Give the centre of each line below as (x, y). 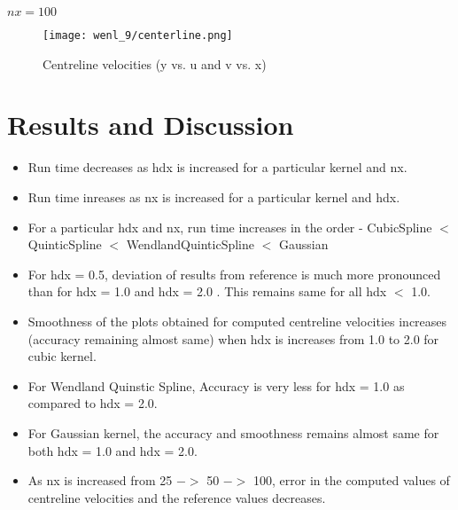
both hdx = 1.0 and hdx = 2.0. (113, 450)
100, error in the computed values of (352, 480)
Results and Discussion (151, 125)
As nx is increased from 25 (100, 480)
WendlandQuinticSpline (190, 244)
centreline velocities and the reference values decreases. (177, 497)
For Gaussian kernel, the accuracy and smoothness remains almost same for (233, 432)
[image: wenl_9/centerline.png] (138, 35)
